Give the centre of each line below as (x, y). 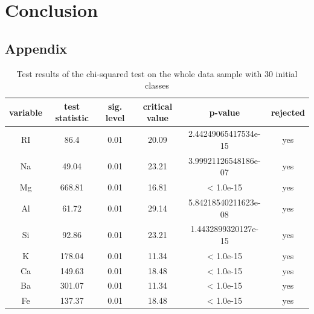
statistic (72, 118)
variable (26, 112)
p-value (225, 112)
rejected (288, 112)
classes (157, 85)
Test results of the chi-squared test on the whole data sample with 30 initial (157, 73)
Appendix (36, 48)
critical (158, 106)
